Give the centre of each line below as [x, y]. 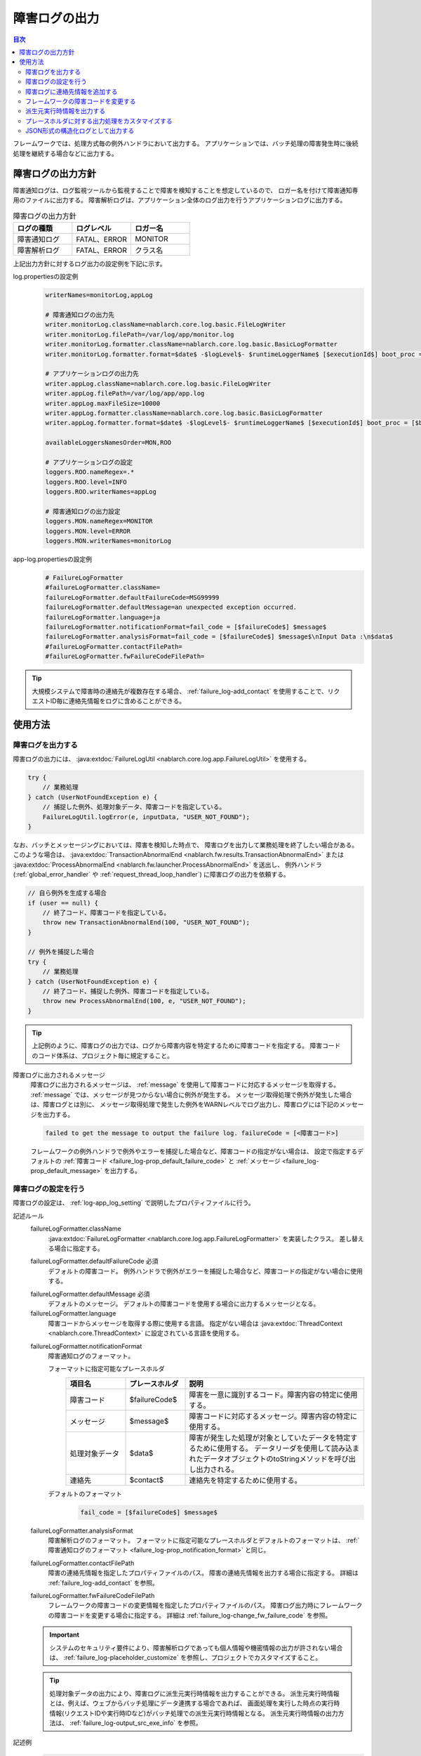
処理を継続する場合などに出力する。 [65, 153]
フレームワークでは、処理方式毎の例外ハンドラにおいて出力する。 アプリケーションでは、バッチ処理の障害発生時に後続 [186, 143]
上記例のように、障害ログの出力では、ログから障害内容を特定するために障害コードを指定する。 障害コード [186, 1046]
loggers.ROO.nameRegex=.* [90, 472]
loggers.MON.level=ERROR [88, 531]
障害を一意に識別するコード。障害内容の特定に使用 [273, 1394]
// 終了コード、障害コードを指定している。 [106, 912]
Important [65, 1635]
